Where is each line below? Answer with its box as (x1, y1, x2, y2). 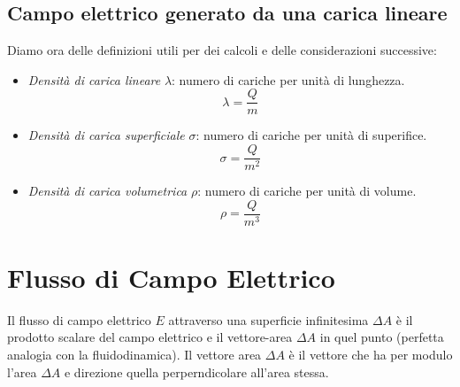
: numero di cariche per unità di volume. (197, 182, 417, 200)
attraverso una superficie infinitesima (168, 310, 369, 329)
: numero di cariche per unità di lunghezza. (172, 70, 405, 89)
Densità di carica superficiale (27, 126, 185, 144)
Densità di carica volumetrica (27, 182, 188, 200)
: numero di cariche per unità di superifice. (195, 126, 427, 144)
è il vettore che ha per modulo (288, 345, 453, 364)
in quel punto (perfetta (319, 328, 444, 346)
